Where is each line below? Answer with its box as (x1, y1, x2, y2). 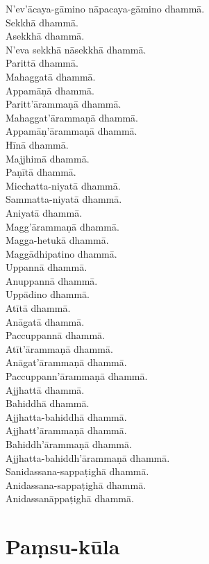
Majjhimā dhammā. (6, 151, 90, 165)
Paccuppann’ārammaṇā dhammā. (6, 369, 148, 383)
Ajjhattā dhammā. (6, 382, 85, 397)
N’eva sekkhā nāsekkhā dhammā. (6, 42, 147, 56)
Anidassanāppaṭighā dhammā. (6, 491, 134, 506)
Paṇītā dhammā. (6, 165, 76, 179)
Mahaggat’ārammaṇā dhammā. (6, 110, 139, 124)
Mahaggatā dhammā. (6, 69, 96, 83)
